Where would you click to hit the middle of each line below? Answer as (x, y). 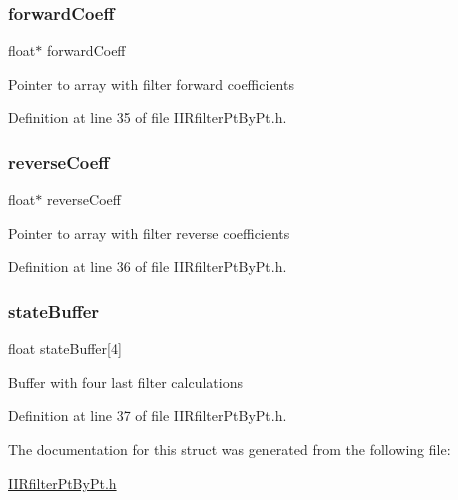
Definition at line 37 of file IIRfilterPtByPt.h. (147, 415)
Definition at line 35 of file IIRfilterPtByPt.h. (147, 117)
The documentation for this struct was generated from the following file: (229, 449)
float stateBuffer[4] (65, 348)
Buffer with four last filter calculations (125, 381)
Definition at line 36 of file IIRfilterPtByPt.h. (147, 266)
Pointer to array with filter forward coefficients (151, 83)
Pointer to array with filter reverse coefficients (149, 232)
